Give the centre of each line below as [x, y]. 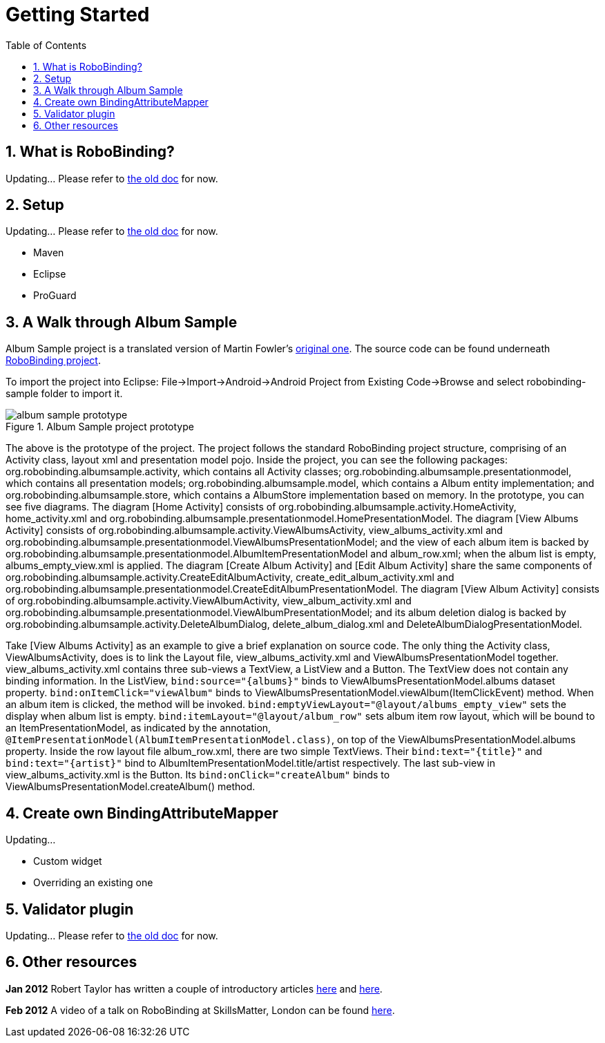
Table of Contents [46, 45]
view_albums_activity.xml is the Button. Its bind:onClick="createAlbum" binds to [198, 775]
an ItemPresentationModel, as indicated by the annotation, [138, 728]
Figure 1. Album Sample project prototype [100, 427]
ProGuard [55, 296]
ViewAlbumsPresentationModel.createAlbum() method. [131, 787]
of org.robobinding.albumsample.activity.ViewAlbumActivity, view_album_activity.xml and [209, 601]
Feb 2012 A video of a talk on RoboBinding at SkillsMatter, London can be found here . [200, 1010]
